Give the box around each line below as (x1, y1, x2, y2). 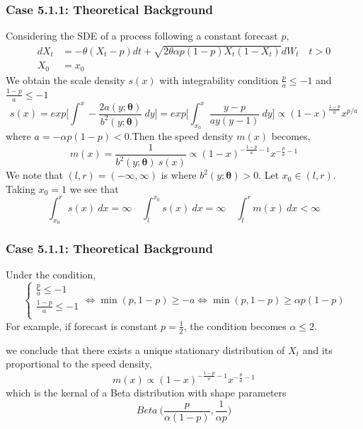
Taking (6, 181, 36, 196)
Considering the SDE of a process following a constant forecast (6, 28, 278, 43)
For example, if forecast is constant (6, 318, 158, 333)
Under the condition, (6, 267, 96, 282)
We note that (6, 168, 63, 182)
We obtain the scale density (6, 72, 125, 87)
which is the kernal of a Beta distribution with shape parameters (6, 385, 287, 400)
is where (161, 168, 197, 182)
